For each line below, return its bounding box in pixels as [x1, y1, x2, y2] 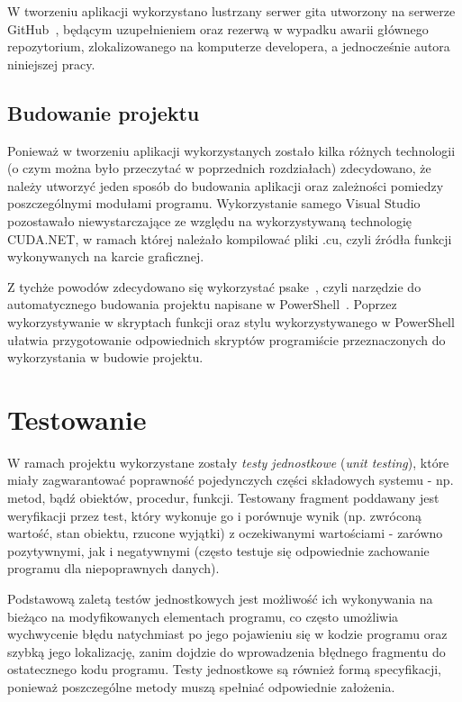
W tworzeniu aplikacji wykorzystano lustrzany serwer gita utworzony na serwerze [7, 2, 456, 20]
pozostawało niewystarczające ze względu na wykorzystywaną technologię [7, 211, 412, 230]
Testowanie [7, 400, 147, 437]
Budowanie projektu [7, 98, 200, 126]
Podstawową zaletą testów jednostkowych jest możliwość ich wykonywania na [7, 588, 433, 607]
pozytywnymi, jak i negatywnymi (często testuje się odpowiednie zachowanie [7, 541, 430, 560]
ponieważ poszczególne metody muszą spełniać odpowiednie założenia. [7, 677, 395, 696]
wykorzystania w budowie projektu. [7, 348, 204, 367]
